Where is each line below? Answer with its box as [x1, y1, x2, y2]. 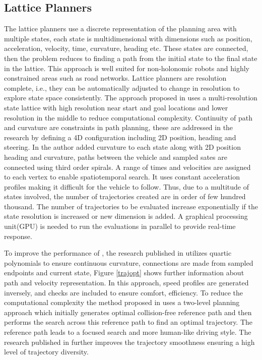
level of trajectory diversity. [4, 346, 89, 357]
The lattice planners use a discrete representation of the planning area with [4, 23, 237, 34]
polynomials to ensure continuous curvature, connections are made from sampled [4, 257, 253, 268]
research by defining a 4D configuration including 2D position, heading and [4, 132, 236, 142]
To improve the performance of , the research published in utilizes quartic [4, 248, 232, 258]
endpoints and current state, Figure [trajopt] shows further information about [4, 267, 244, 278]
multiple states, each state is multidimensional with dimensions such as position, [4, 33, 252, 43]
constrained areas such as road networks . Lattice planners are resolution [4, 73, 227, 83]
